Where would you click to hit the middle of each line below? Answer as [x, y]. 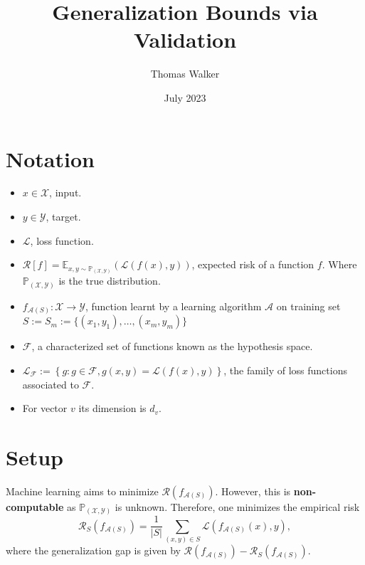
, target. [63, 217]
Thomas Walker [185, 74]
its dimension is [112, 408]
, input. [65, 192]
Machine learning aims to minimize [82, 491]
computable [35, 506]
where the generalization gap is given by [93, 550]
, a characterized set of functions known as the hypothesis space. [172, 346]
